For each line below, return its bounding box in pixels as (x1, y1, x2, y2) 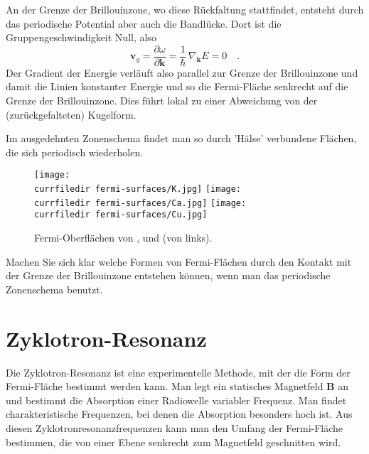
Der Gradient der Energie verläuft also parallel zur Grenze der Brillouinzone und (6, 65, 358, 80)
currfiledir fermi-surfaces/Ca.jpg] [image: (34, 198, 247, 208)
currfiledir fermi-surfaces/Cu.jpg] (34, 210, 208, 220)
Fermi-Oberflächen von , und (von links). (34, 230, 213, 245)
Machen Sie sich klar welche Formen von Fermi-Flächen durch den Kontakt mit (6, 254, 352, 269)
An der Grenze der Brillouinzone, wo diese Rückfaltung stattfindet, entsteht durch (6, 2, 364, 16)
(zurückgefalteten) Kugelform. (6, 107, 137, 121)
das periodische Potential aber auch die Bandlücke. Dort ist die (6, 16, 282, 31)
